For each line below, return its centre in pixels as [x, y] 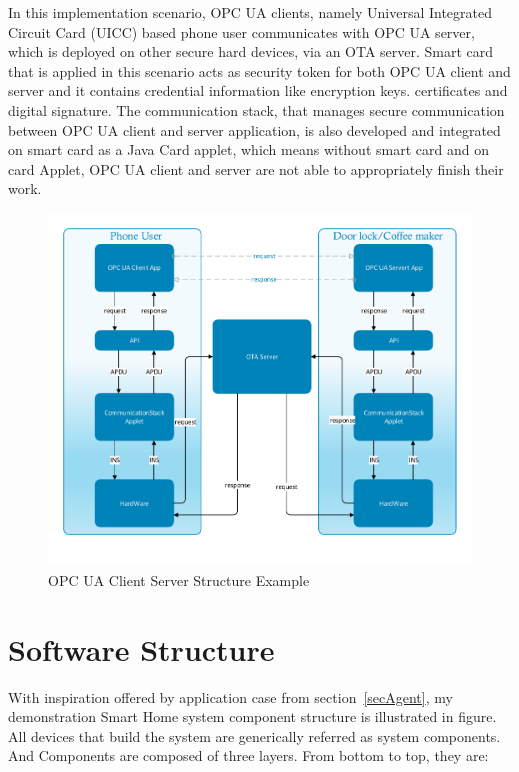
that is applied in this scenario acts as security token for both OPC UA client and [259, 70]
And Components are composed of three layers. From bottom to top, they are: [248, 755]
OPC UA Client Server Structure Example [179, 579]
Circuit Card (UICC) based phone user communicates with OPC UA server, [241, 31]
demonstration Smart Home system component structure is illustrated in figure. [252, 716]
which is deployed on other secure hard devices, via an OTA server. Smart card [251, 51]
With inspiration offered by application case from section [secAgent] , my [230, 696]
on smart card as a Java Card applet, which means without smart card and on [248, 149]
